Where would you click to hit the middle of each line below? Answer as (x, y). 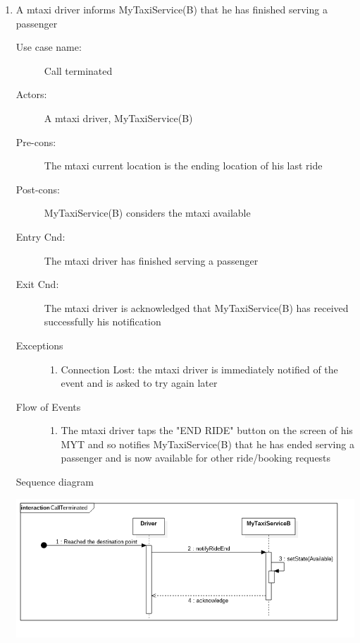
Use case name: (49, 47)
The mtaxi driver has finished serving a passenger (151, 260)
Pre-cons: (36, 142)
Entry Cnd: (41, 236)
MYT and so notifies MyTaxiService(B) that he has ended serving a (207, 444)
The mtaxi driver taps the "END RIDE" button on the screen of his (207, 430)
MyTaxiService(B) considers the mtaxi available (147, 213)
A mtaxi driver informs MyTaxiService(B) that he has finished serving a (172, 9)
